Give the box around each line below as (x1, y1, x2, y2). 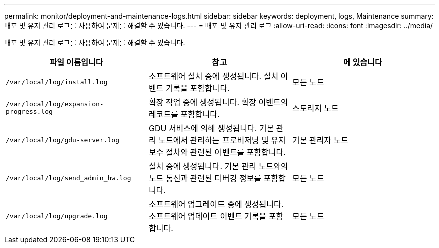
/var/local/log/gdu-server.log (6, 136, 119, 144)
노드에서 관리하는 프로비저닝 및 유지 (158, 135, 286, 145)
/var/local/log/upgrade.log (6, 212, 108, 220)
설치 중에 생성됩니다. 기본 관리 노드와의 (148, 161, 288, 171)
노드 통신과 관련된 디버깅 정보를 (148, 173, 262, 183)
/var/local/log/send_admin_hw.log (6, 174, 131, 182)
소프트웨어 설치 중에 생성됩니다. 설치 (148, 71, 279, 81)
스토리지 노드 (292, 103, 339, 113)
